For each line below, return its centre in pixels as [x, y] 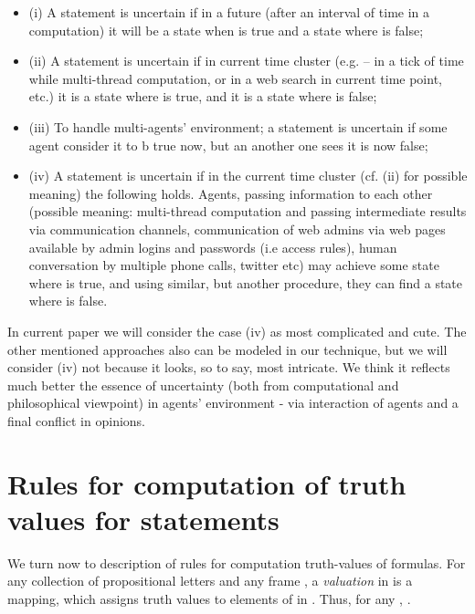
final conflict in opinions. [77, 420]
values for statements [143, 519]
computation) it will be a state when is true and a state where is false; [226, 30]
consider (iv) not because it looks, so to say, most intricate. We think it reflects [229, 367]
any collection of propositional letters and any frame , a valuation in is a [210, 581]
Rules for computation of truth [207, 483]
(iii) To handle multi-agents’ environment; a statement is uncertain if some [238, 126]
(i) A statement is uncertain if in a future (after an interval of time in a [229, 12]
